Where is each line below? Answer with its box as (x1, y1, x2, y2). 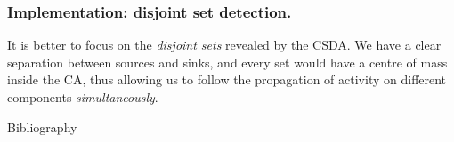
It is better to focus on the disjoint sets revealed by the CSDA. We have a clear (7, 35, 442, 54)
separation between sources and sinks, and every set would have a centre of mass (7, 52, 448, 71)
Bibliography (7, 117, 77, 136)
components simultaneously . (7, 88, 158, 106)
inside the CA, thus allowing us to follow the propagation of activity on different (7, 70, 447, 89)
